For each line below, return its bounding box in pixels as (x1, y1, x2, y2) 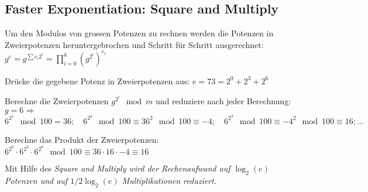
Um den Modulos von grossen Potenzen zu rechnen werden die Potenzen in (5, 27, 274, 39)
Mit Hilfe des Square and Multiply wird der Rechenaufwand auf (5, 162, 231, 174)
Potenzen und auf (5, 174, 68, 187)
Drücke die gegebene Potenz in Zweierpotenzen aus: (5, 74, 190, 87)
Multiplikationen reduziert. (122, 174, 216, 187)
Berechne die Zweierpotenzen (5, 95, 109, 107)
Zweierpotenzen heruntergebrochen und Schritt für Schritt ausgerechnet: (5, 38, 264, 50)
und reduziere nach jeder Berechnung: (156, 95, 291, 107)
